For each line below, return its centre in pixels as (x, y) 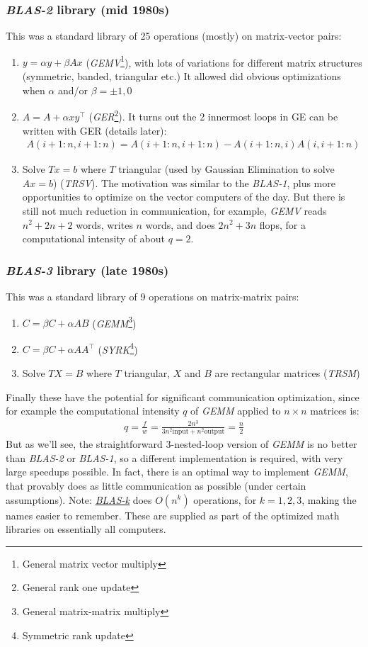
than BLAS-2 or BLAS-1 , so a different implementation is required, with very (174, 457)
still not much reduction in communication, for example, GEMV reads (174, 210)
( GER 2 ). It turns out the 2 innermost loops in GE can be (213, 115)
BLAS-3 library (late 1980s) (87, 270)
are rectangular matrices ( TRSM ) (287, 373)
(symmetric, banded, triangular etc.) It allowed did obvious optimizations (182, 76)
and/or (73, 90)
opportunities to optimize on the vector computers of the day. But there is (184, 197)
